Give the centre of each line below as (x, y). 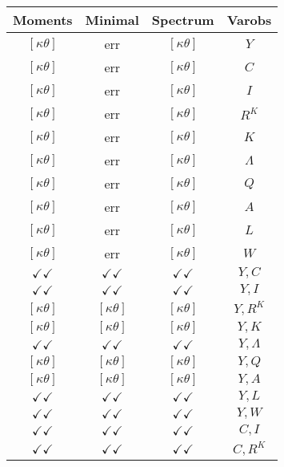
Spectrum (183, 20)
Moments (43, 20)
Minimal (112, 20)
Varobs (249, 20)
